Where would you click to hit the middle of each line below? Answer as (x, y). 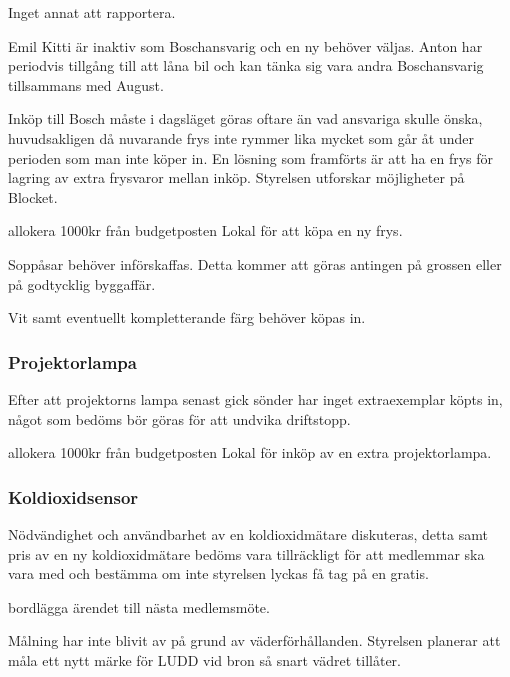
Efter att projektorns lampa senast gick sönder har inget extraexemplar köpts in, (255, 398)
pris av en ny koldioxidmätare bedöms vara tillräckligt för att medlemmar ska (246, 553)
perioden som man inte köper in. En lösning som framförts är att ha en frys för (251, 157)
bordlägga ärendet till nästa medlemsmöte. (139, 606)
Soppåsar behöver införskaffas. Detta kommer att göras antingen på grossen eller (255, 263)
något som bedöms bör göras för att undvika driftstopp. (179, 418)
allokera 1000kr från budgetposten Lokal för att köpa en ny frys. (205, 230)
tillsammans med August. (86, 84)
